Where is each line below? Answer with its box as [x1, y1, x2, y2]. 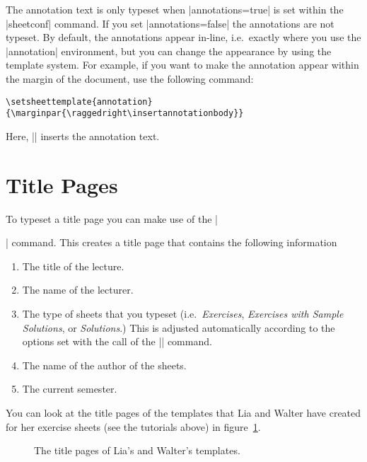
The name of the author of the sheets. [22, 357, 187, 372]
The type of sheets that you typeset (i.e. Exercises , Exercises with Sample [22, 306, 344, 320]
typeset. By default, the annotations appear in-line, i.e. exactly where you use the [6, 30, 361, 45]
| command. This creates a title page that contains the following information [6, 235, 337, 250]
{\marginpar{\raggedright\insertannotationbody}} [6, 108, 244, 119]
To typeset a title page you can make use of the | [6, 211, 218, 226]
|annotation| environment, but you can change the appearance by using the [6, 43, 332, 58]
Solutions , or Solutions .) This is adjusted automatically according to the [22, 320, 335, 335]
